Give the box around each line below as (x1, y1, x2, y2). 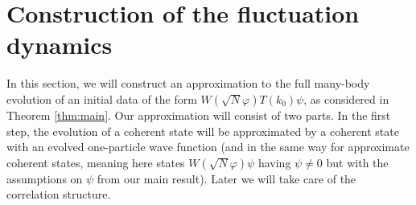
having (257, 154, 291, 170)
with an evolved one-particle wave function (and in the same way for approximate (6, 138, 410, 155)
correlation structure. (6, 186, 111, 203)
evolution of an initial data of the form (6, 90, 197, 107)
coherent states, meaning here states (6, 154, 185, 170)
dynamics (6, 28, 113, 61)
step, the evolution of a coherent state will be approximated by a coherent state (6, 122, 399, 139)
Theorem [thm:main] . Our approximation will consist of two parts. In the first (6, 106, 391, 123)
